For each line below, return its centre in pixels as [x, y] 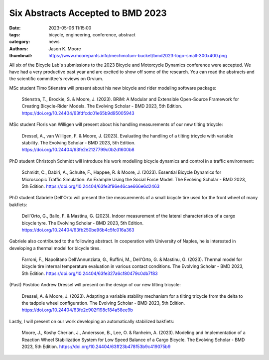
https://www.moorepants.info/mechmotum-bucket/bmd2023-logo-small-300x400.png [138, 56]
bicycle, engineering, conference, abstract [92, 34]
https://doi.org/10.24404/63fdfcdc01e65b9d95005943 [78, 113]
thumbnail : [21, 56]
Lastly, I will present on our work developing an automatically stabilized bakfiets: [92, 321]
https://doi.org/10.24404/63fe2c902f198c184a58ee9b [77, 310]
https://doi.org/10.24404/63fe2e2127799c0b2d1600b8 [78, 150]
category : [20, 42]
